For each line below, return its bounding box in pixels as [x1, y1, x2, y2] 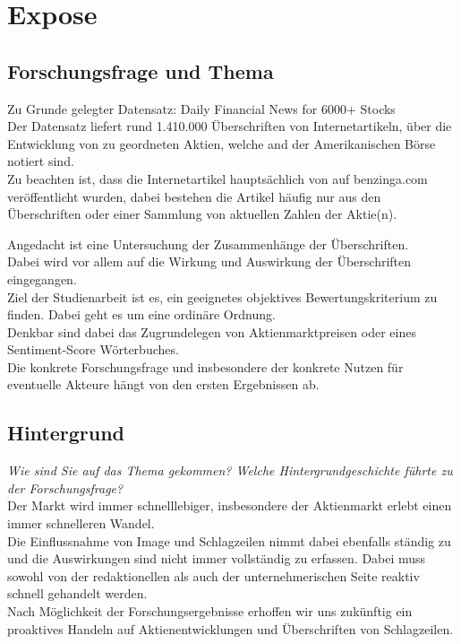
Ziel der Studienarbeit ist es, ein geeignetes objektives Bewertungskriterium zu [7, 287, 438, 306]
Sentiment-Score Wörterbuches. [7, 340, 179, 359]
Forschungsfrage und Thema [7, 57, 274, 84]
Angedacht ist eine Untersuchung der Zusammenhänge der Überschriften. [7, 234, 409, 253]
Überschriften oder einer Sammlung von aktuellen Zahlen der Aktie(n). [7, 205, 397, 223]
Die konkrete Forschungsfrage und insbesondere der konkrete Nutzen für [7, 357, 404, 376]
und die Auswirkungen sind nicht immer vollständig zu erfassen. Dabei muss [7, 549, 426, 568]
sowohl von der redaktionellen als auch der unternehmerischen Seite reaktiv [7, 566, 420, 585]
